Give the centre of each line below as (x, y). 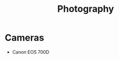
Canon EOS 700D (31, 52)
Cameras (25, 38)
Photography (86, 9)
